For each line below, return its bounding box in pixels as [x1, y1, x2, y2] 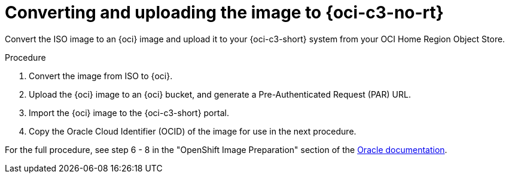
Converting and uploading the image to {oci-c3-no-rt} [5, 2, 444, 23]
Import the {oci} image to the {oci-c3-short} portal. [29, 107, 229, 118]
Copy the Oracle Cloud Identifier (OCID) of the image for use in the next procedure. [29, 126, 356, 136]
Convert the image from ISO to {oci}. [29, 70, 173, 81]
